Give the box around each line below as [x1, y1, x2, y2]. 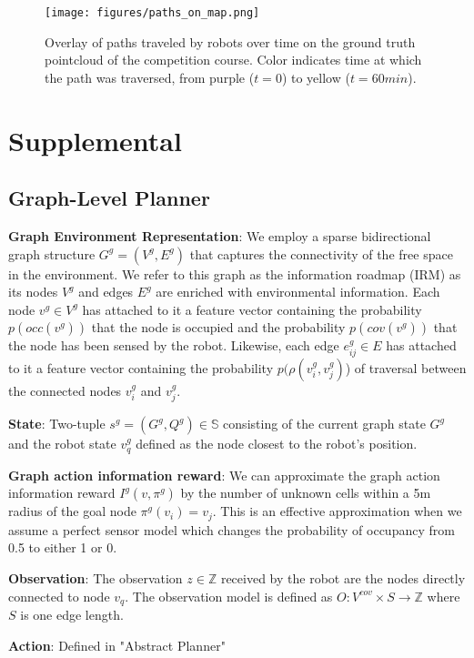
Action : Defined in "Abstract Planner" [8, 635, 226, 654]
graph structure [8, 244, 96, 263]
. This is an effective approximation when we [212, 501, 462, 521]
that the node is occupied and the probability [91, 318, 346, 337]
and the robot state [8, 434, 116, 453]
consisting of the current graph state [223, 414, 426, 433]
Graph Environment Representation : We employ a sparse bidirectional [8, 227, 431, 246]
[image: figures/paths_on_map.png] [45, 6, 260, 19]
